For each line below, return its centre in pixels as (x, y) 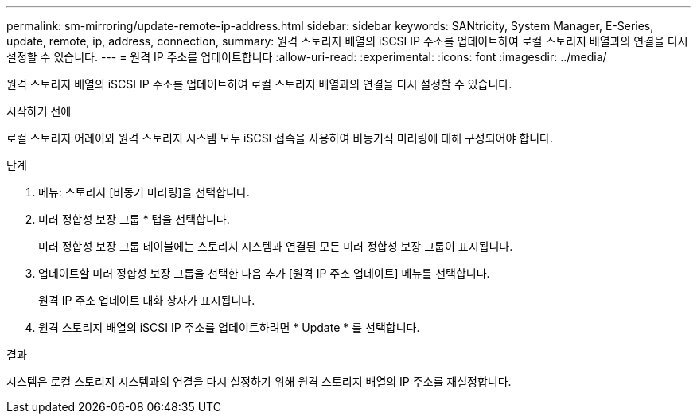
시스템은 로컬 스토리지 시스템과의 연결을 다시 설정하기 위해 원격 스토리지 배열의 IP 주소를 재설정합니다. (259, 381)
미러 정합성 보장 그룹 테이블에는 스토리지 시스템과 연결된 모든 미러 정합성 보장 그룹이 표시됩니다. (276, 246)
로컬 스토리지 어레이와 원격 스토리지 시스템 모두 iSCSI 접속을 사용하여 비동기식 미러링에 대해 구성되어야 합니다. (280, 138)
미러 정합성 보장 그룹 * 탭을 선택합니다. (134, 219)
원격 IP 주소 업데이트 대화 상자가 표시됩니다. (147, 300)
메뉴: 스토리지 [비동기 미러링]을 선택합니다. (144, 192)
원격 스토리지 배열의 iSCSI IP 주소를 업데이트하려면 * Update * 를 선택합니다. (229, 327)
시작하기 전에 (39, 111)
